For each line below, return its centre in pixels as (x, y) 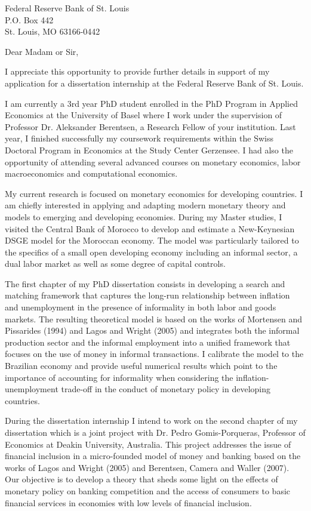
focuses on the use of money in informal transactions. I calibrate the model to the (154, 354)
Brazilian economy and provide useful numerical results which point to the (141, 366)
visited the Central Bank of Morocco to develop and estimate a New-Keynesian (150, 228)
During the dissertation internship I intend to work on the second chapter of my (151, 421)
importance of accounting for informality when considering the (119, 377)
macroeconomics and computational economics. (91, 173)
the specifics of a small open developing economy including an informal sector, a (151, 252)
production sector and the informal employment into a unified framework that (148, 342)
